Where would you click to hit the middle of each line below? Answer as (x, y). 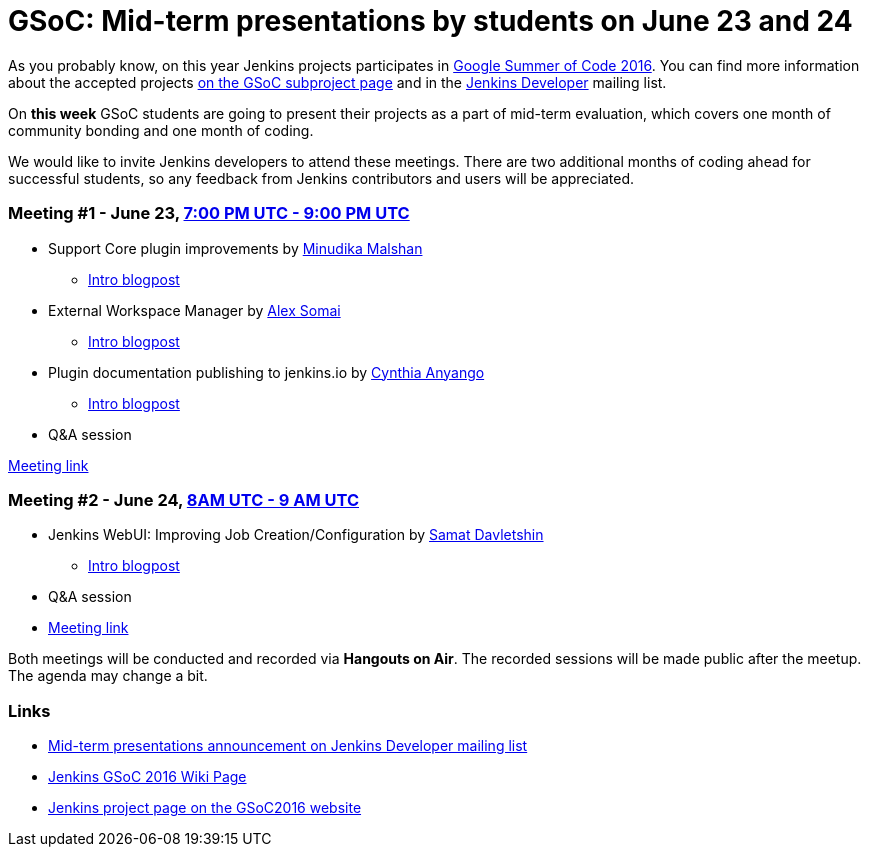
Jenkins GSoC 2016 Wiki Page (147, 776)
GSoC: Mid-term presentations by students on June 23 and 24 (430, 21)
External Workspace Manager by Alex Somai (194, 310)
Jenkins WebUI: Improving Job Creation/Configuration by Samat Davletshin (296, 535)
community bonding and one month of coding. (161, 130)
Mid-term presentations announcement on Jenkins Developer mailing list (288, 745)
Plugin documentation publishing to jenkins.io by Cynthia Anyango (266, 372)
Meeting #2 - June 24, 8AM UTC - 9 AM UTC (183, 499)
